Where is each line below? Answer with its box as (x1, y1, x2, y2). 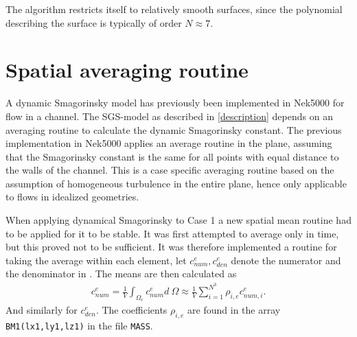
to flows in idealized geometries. (5, 189, 139, 204)
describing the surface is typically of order (5, 15, 182, 30)
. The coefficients (95, 303, 168, 317)
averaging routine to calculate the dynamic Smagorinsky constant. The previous (5, 122, 342, 137)
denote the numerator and (231, 253, 341, 267)
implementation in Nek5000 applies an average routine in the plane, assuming (5, 136, 332, 150)
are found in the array (187, 303, 281, 317)
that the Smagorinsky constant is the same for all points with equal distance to (5, 149, 339, 163)
